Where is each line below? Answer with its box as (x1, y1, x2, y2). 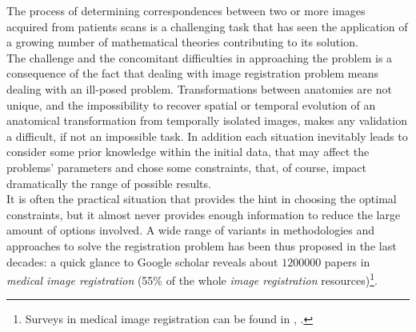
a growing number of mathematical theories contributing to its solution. (6, 34, 358, 50)
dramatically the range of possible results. (6, 174, 211, 191)
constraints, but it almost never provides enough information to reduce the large (6, 206, 401, 222)
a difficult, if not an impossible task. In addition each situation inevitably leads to (6, 127, 408, 144)
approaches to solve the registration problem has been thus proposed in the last (6, 237, 397, 254)
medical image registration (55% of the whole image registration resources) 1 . (6, 270, 378, 288)
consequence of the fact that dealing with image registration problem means (6, 65, 379, 82)
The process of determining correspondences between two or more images (6, 2, 366, 18)
